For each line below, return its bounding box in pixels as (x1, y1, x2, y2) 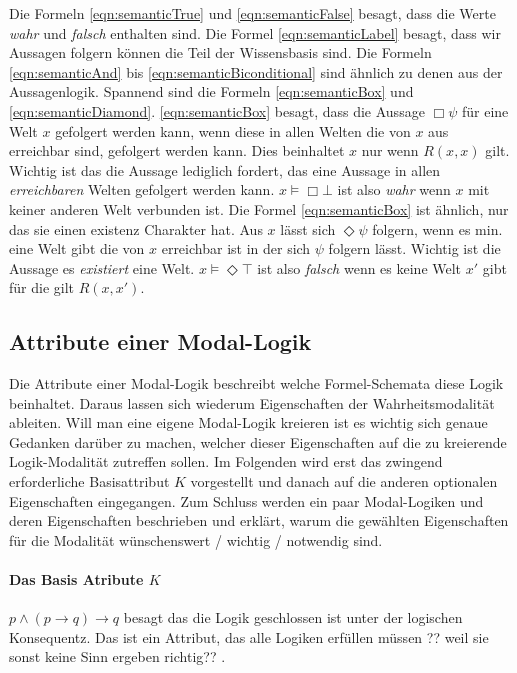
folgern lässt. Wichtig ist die (328, 238, 501, 259)
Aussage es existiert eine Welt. (9, 257, 195, 278)
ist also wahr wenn (337, 179, 451, 200)
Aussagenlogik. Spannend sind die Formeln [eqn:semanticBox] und (9, 81, 414, 102)
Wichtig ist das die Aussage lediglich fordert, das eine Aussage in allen (9, 159, 441, 180)
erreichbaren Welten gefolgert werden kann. (9, 179, 275, 200)
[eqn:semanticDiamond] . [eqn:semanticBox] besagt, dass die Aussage (9, 100, 425, 121)
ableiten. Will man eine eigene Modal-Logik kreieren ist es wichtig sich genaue (9, 412, 488, 433)
